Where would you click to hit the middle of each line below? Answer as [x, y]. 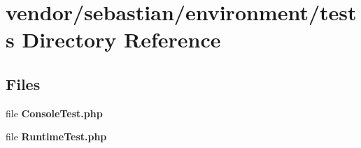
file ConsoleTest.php [54, 113]
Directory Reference [121, 39]
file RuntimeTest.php [56, 136]
